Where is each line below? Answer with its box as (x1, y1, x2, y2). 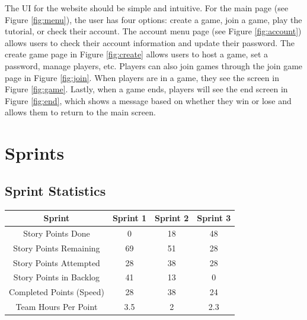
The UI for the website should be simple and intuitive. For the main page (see (5, 2, 289, 14)
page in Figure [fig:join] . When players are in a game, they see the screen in (5, 71, 279, 83)
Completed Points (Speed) (9, 286, 104, 298)
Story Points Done (23, 227, 90, 239)
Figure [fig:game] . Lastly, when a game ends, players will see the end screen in (5, 83, 288, 95)
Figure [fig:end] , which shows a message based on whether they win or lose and (5, 94, 292, 106)
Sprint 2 (155, 212, 189, 224)
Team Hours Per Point (15, 300, 98, 313)
